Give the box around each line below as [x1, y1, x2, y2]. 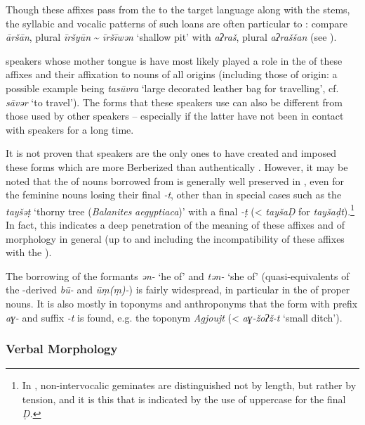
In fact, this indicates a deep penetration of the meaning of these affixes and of [6, 217, 345, 231]
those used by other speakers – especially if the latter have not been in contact [6, 108, 344, 123]
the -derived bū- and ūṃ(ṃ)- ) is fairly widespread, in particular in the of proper [6, 282, 350, 297]
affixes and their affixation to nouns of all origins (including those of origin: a [6, 67, 338, 82]
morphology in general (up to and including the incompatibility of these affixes [6, 231, 345, 246]
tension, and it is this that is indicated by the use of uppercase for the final [22, 391, 346, 406]
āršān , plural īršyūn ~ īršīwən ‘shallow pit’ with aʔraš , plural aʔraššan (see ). [6, 30, 337, 44]
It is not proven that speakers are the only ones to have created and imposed [6, 146, 337, 160]
